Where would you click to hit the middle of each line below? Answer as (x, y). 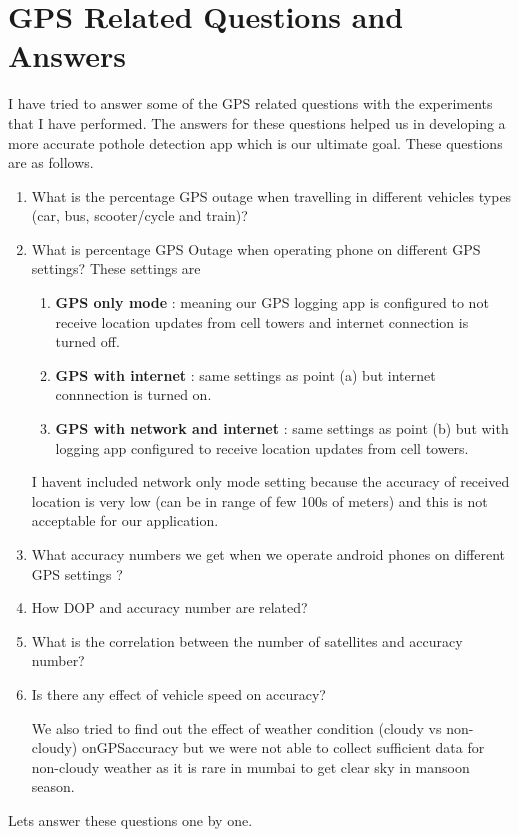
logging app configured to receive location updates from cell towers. (262, 447)
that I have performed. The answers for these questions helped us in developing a (257, 122)
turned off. (87, 341)
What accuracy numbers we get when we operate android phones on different (268, 554)
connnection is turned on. (133, 394)
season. (53, 786)
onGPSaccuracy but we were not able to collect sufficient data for (283, 747)
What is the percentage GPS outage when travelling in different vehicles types (271, 195)
